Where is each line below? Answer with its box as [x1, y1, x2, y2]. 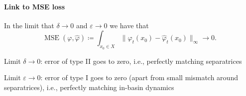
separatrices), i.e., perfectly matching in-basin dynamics [4, 82, 174, 92]
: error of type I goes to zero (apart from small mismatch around [40, 72, 238, 83]
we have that [110, 20, 149, 30]
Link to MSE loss [4, 1, 65, 11]
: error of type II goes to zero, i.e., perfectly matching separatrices [40, 55, 242, 66]
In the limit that [4, 20, 54, 30]
